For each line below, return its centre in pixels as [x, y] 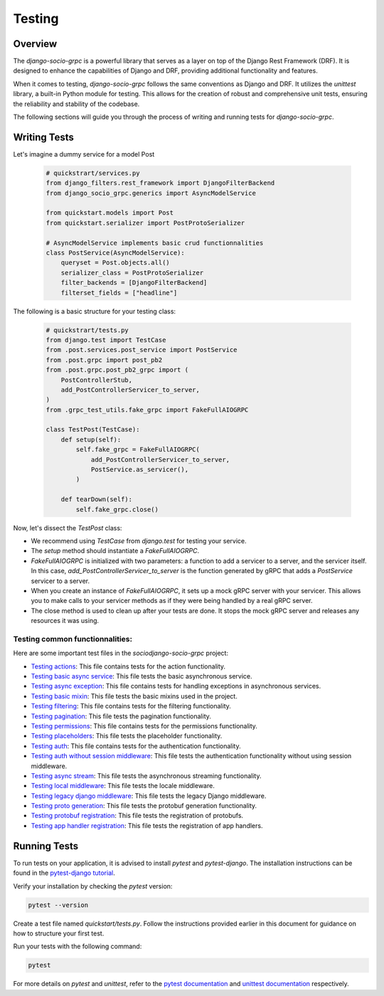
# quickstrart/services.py [93, 173]
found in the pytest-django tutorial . [64, 873]
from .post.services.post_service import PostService [142, 350]
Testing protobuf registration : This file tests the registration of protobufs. [137, 816]
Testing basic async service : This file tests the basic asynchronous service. [142, 676]
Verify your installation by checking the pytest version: [93, 886]
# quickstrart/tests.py [87, 330]
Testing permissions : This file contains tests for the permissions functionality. [144, 725]
